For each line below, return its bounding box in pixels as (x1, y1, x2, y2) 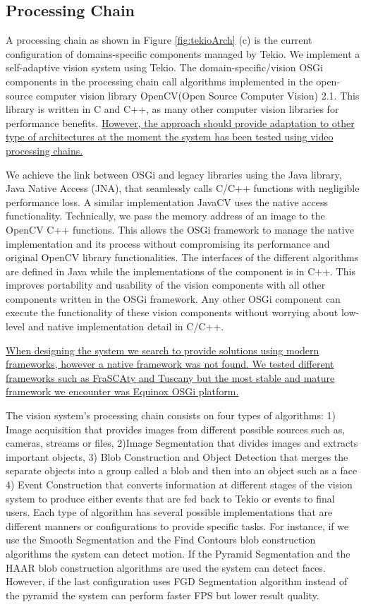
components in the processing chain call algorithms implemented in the (6, 73, 313, 88)
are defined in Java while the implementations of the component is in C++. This (6, 263, 355, 278)
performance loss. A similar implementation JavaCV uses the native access (6, 194, 328, 209)
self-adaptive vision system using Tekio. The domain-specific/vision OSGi (6, 60, 323, 75)
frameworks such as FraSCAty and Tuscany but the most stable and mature (6, 370, 335, 385)
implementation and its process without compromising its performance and (6, 236, 330, 251)
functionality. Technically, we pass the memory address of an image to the (6, 208, 325, 223)
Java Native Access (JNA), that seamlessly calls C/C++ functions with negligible (6, 181, 360, 196)
